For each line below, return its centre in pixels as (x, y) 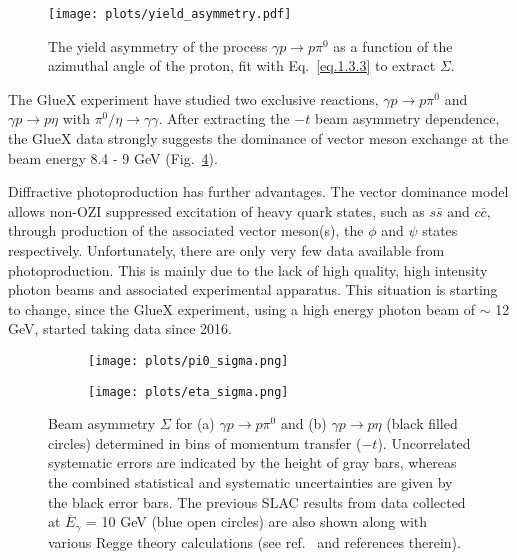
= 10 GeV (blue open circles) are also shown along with (256, 521)
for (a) (195, 423)
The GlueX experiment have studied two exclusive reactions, (193, 98)
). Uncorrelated (424, 442)
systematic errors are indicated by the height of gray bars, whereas (252, 462)
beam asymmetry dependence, (407, 118)
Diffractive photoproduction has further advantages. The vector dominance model (258, 191)
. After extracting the (224, 118)
